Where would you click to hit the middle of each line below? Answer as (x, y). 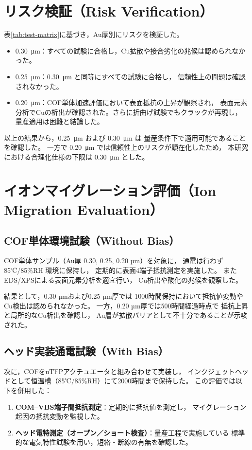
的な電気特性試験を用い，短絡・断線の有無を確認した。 (104, 442)
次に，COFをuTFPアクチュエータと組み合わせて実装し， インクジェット (119, 371)
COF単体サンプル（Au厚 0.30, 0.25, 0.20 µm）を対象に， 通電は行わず (114, 261)
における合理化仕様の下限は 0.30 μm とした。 (76, 157)
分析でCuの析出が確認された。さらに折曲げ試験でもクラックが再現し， (128, 112)
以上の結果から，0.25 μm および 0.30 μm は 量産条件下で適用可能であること (125, 137)
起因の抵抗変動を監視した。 (59, 416)
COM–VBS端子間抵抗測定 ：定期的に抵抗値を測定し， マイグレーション (131, 406)
